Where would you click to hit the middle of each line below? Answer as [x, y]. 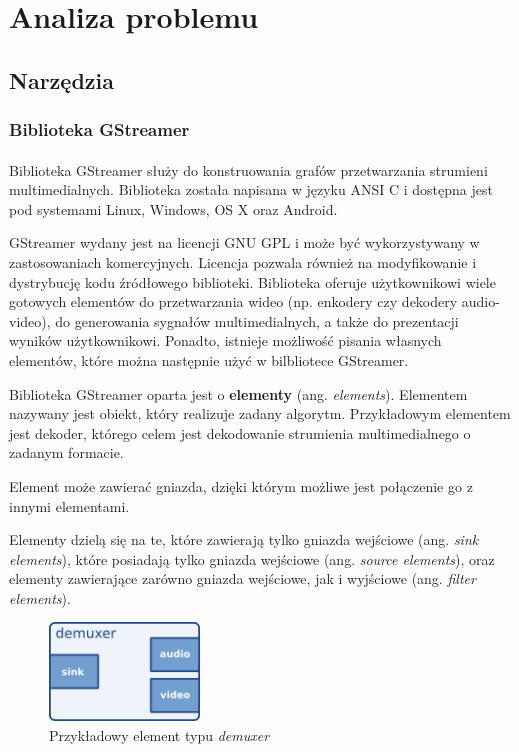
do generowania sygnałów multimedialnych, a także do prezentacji [257, 320]
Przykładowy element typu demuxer [159, 734]
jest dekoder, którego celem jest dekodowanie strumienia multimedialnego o [240, 432]
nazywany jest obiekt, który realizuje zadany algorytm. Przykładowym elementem [260, 413]
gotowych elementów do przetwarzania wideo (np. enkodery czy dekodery [233, 301]
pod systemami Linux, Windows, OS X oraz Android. [173, 208]
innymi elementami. [69, 505]
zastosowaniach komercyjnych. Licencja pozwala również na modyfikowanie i [243, 261]
